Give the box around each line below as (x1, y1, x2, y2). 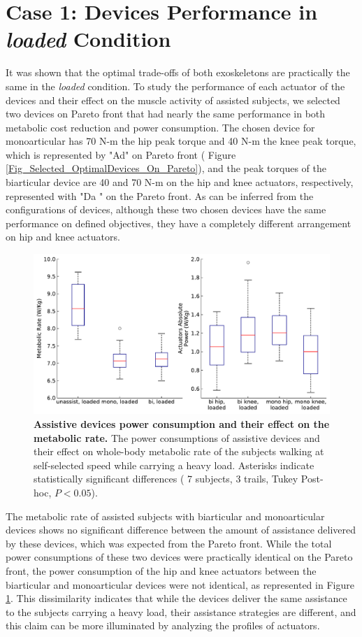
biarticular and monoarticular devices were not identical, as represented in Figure (6, 577, 354, 592)
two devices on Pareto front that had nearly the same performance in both (6, 106, 326, 121)
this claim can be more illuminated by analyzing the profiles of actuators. (6, 618, 320, 633)
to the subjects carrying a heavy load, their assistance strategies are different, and (6, 604, 356, 619)
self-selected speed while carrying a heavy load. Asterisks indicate (34, 457, 314, 472)
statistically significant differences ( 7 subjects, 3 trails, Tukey (34, 471, 298, 486)
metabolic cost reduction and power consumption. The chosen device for (6, 120, 315, 134)
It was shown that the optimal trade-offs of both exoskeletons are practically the (6, 65, 350, 80)
